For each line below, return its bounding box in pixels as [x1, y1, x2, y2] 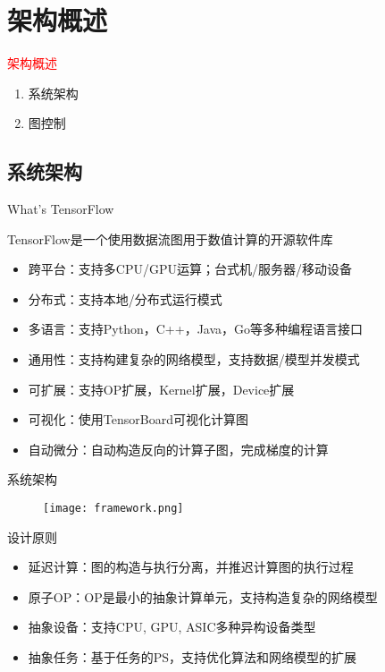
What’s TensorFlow [7, 200, 114, 218]
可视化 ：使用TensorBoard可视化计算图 [28, 410, 248, 429]
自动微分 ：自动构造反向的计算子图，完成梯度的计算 [28, 439, 329, 458]
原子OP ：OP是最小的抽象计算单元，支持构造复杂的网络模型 [28, 587, 378, 606]
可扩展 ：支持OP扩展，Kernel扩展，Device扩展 [28, 379, 295, 398]
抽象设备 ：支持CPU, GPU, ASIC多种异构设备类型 [28, 617, 316, 636]
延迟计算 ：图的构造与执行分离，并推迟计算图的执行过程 [28, 557, 354, 576]
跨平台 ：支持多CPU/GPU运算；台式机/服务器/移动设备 [28, 259, 352, 278]
